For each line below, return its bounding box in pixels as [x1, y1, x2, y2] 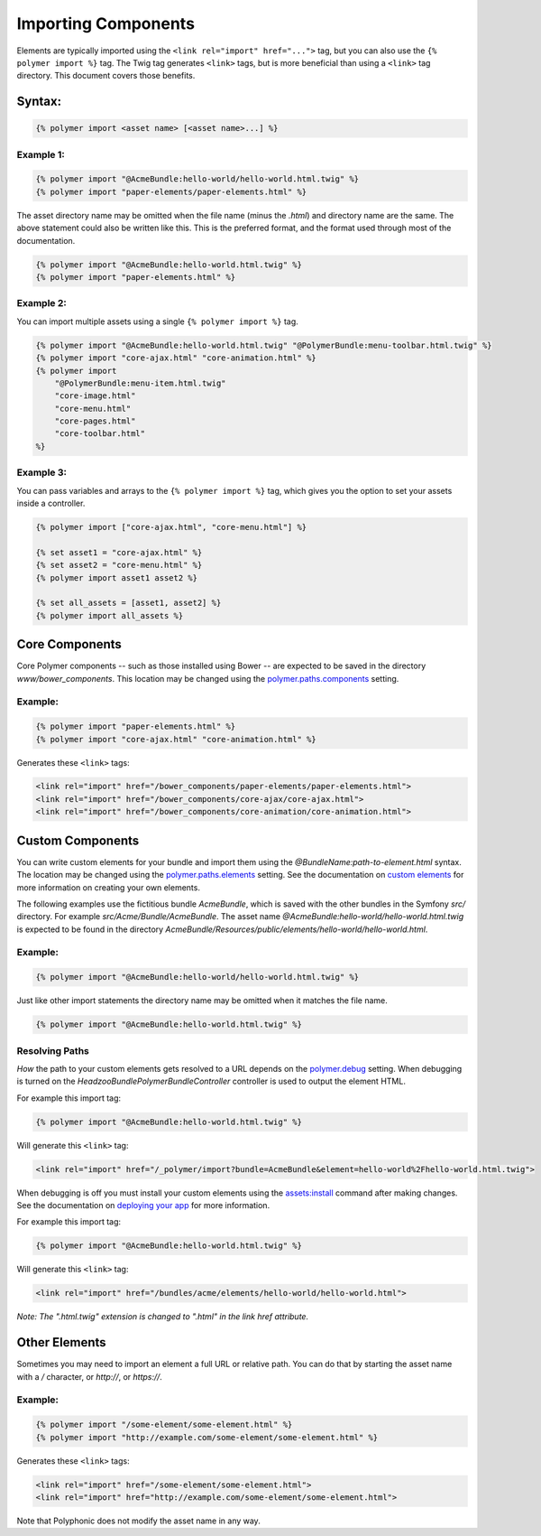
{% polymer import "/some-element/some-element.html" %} [35, 1420, 293, 1430]
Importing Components [16, 14, 196, 33]
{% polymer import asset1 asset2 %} [35, 573, 198, 582]
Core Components [16, 637, 122, 652]
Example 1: [16, 148, 65, 161]
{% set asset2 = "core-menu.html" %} [35, 560, 203, 571]
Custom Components [16, 833, 140, 848]
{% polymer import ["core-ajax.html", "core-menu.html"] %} [35, 522, 307, 532]
